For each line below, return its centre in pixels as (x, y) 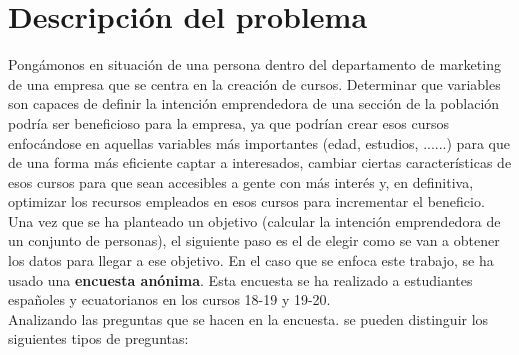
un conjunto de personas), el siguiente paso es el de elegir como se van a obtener (254, 240)
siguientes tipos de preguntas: (98, 338)
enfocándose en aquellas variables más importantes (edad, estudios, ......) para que (259, 142)
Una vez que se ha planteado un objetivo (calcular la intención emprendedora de (254, 220)
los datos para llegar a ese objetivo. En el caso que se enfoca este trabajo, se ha (251, 260)
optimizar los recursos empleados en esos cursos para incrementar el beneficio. (246, 201)
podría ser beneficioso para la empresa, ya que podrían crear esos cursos (229, 122)
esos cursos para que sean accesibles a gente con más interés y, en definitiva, (241, 181)
